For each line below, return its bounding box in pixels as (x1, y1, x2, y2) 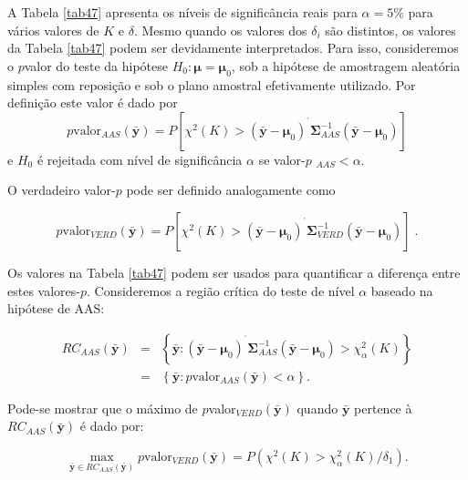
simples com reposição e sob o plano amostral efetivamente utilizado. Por (7, 75, 416, 94)
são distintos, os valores (325, 20, 456, 39)
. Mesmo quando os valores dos (133, 20, 307, 39)
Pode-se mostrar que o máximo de (7, 398, 198, 417)
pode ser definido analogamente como (126, 180, 336, 199)
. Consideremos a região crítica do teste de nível (87, 281, 355, 300)
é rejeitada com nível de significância (36, 149, 243, 169)
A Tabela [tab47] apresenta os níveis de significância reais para (7, 3, 358, 21)
